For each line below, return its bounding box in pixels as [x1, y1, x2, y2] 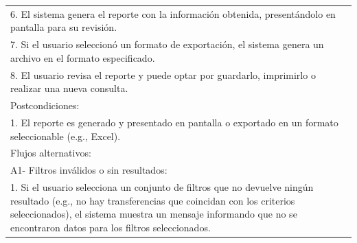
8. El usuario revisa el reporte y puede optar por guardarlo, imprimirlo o [10, 67, 316, 82]
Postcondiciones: [10, 98, 80, 113]
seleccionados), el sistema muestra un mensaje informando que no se [10, 207, 297, 221]
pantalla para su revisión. [10, 20, 117, 34]
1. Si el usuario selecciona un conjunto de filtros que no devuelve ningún [10, 180, 314, 194]
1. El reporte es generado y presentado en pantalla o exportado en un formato [10, 115, 338, 129]
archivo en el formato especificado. [10, 50, 155, 65]
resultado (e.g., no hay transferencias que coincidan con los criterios [10, 193, 295, 207]
